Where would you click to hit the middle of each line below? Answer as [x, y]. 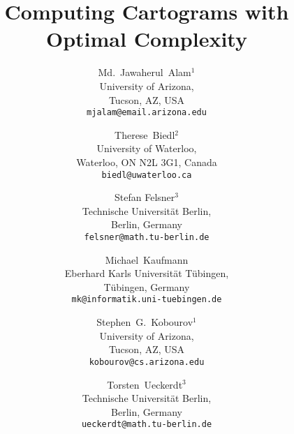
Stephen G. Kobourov [145, 322]
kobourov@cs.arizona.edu [147, 362]
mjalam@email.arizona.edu [147, 113]
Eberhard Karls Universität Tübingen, [147, 273]
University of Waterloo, [147, 148]
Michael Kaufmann [147, 259]
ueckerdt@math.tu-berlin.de [147, 425]
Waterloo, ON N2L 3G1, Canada [147, 162]
